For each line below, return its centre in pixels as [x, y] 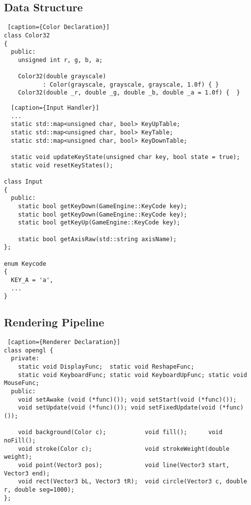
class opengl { [29, 350]
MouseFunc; [22, 383]
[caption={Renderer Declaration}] [64, 342]
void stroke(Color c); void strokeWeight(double [124, 449]
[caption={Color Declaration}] [59, 27]
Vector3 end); [27, 473]
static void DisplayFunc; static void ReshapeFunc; [106, 367]
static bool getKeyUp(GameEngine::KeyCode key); [99, 223]
